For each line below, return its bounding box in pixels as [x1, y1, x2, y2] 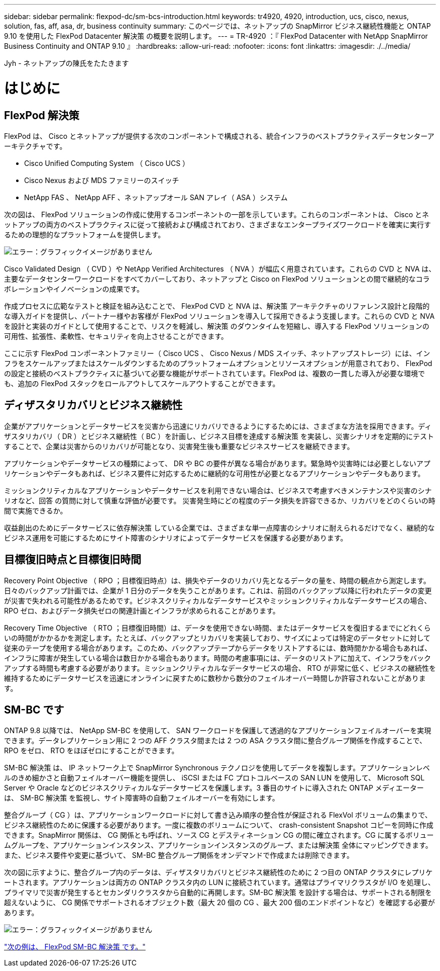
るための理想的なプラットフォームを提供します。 [4, 230, 165, 239]
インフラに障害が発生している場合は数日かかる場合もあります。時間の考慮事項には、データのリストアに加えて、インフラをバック [4, 653, 431, 662]
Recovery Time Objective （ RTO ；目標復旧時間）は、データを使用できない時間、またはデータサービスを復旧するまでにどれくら [4, 623, 431, 632]
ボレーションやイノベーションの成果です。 [4, 284, 144, 293]
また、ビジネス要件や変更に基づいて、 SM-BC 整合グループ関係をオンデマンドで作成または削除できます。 [4, 851, 354, 860]
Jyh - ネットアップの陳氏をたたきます [4, 59, 129, 67]
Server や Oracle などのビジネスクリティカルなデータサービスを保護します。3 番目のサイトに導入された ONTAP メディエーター [4, 783, 424, 792]
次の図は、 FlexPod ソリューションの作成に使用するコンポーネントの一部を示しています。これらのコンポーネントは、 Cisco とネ [4, 210, 429, 219]
